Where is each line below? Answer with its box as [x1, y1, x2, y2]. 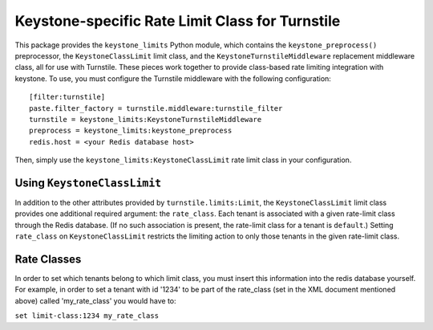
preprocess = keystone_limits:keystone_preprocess [29, 126, 233, 136]
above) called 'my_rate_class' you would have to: [14, 295, 176, 305]
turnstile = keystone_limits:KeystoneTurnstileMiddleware [29, 115, 262, 124]
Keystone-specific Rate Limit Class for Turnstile [14, 12, 341, 30]
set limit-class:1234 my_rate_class [14, 312, 160, 320]
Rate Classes [14, 252, 82, 266]
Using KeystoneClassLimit [14, 176, 162, 189]
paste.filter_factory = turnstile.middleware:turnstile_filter [29, 104, 283, 112]
